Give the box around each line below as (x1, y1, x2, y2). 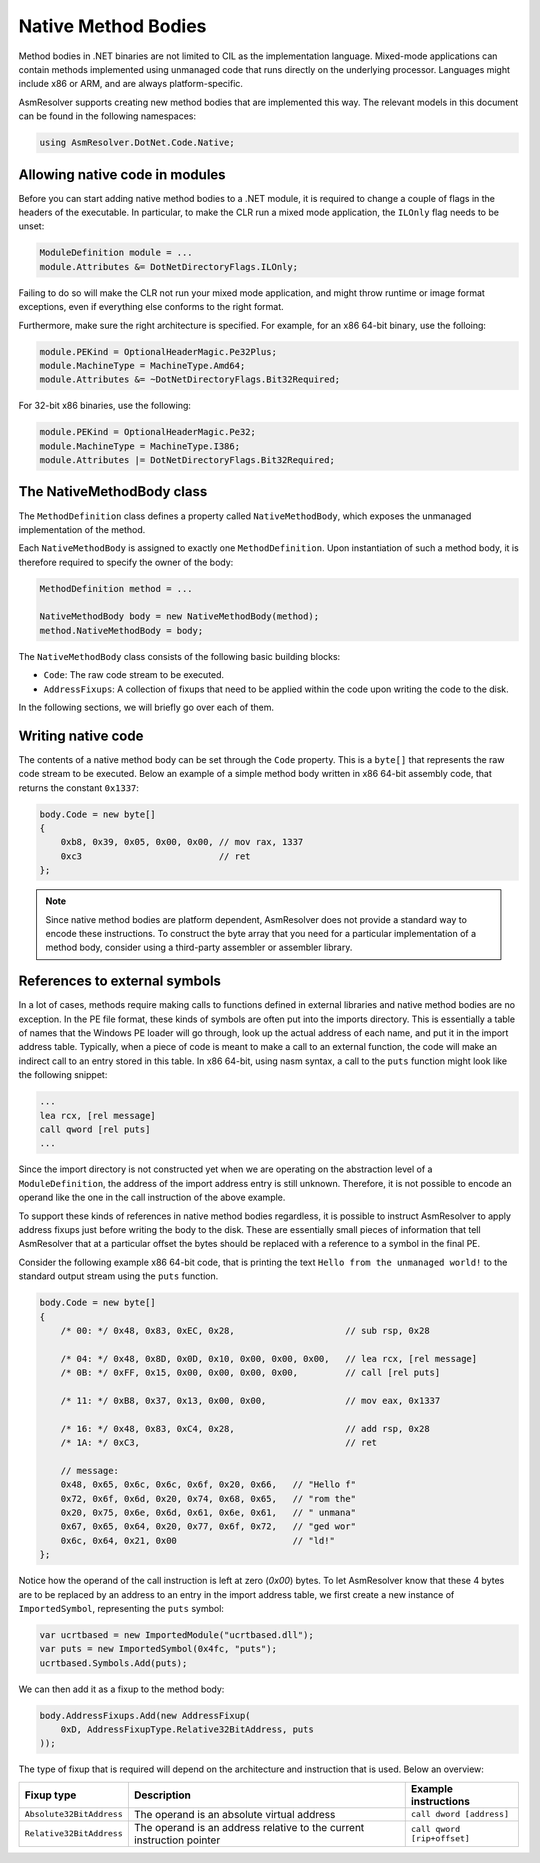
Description (133, 1788, 192, 1802)
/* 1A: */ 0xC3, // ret (60, 1437, 378, 1449)
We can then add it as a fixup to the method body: (18, 1683, 225, 1695)
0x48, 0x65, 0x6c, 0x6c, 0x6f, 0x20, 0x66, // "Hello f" (60, 1479, 357, 1490)
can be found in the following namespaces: (18, 110, 197, 122)
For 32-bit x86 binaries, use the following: (18, 400, 192, 412)
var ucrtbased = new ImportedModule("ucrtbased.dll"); (39, 1629, 314, 1640)
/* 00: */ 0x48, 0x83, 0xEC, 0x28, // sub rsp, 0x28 (60, 1325, 430, 1336)
